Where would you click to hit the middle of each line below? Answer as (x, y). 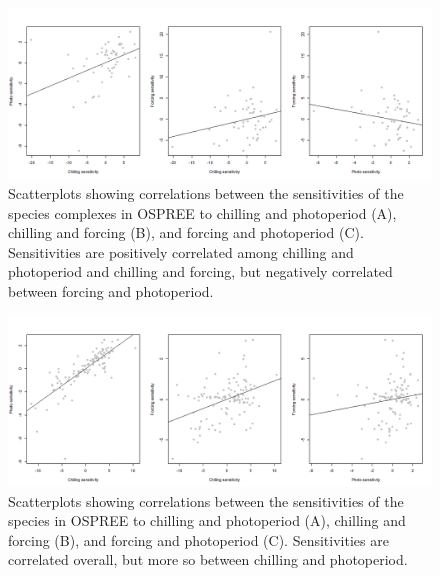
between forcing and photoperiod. (111, 290)
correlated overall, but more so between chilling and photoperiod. (208, 559)
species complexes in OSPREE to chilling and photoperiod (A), (202, 212)
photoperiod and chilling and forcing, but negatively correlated (200, 271)
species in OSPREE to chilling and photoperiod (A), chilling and (207, 520)
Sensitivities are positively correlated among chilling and (181, 251)
